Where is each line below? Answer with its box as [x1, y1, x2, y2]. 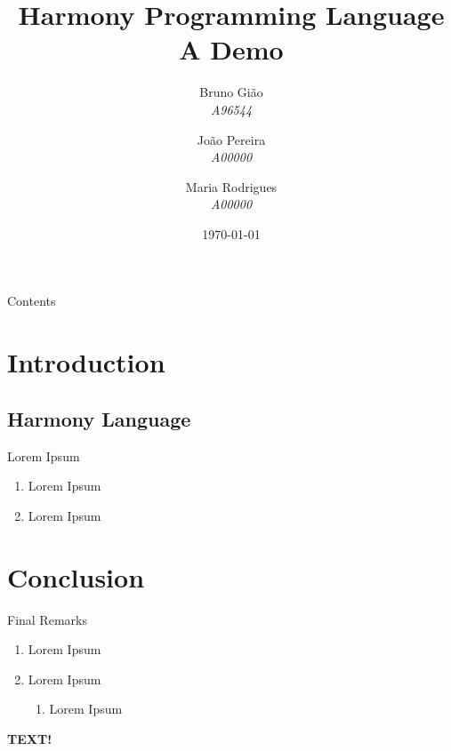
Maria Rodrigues [185, 177, 278, 196]
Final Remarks [7, 610, 87, 628]
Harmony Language [7, 404, 191, 432]
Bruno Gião [199, 83, 263, 101]
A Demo [179, 31, 284, 68]
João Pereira [197, 130, 266, 148]
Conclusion [7, 558, 145, 595]
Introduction [7, 344, 165, 380]
